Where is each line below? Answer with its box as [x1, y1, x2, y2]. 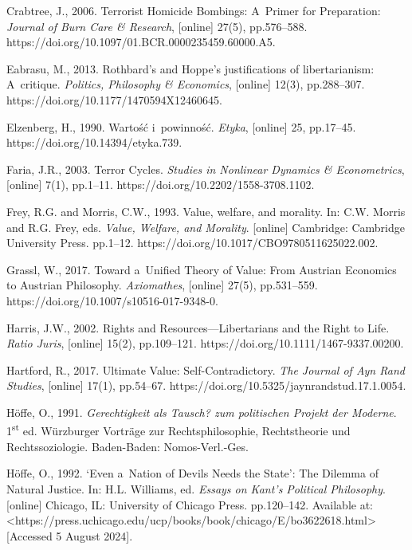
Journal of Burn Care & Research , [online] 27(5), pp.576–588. [6, 18, 308, 34]
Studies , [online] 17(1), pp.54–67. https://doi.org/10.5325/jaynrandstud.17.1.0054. [6, 377, 406, 394]
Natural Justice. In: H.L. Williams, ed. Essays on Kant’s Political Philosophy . [6, 480, 386, 497]
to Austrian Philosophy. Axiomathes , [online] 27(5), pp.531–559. [6, 277, 318, 293]
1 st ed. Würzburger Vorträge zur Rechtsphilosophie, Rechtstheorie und [6, 420, 351, 439]
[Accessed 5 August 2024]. [6, 527, 133, 544]
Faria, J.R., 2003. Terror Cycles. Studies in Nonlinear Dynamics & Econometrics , [6, 160, 405, 177]
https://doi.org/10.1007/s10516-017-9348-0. [6, 292, 218, 308]
